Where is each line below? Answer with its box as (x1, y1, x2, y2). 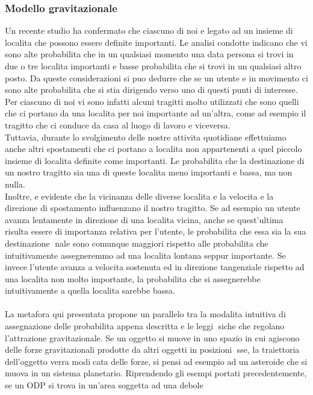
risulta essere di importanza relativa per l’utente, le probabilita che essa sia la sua (5, 225, 306, 238)
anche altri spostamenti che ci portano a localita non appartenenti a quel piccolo (5, 142, 302, 155)
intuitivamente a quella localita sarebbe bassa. (5, 284, 175, 297)
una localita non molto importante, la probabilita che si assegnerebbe (5, 272, 261, 285)
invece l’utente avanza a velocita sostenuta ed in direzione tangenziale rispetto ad (5, 261, 305, 273)
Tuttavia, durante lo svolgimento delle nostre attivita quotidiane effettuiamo (5, 130, 287, 143)
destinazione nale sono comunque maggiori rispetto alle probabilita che (5, 236, 268, 249)
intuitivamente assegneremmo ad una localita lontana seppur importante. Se (5, 248, 286, 261)
